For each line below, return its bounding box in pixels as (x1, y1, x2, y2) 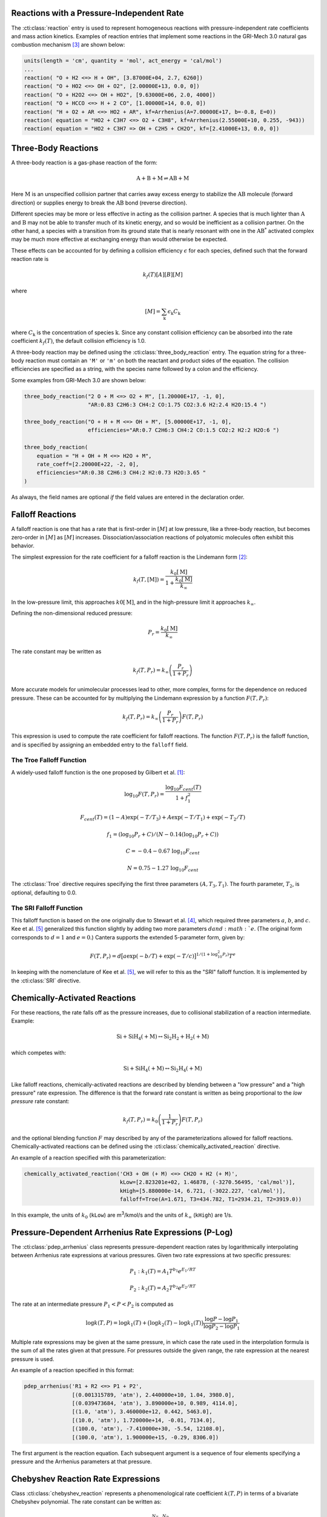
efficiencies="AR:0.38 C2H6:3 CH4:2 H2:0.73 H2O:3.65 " (36, 469, 206, 476)
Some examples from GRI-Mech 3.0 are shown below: (11, 376, 147, 383)
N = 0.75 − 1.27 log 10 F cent (127, 865, 199, 873)
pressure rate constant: (11, 1098, 70, 1105)
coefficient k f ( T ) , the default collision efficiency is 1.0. (11, 337, 147, 346)
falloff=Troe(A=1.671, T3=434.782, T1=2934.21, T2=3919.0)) (119, 1196, 302, 1203)
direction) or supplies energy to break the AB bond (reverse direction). (11, 199, 188, 206)
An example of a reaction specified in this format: (11, 1367, 134, 1374)
